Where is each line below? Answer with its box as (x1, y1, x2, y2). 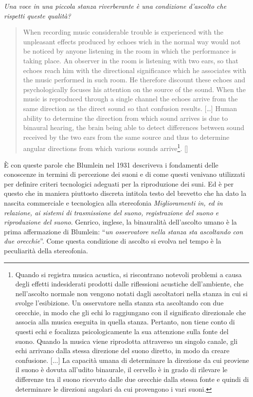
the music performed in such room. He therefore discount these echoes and (23, 75, 246, 85)
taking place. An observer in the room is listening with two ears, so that (23, 55, 238, 65)
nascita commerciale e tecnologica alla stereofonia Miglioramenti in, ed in (4, 197, 223, 208)
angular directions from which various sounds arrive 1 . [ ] (23, 142, 188, 153)
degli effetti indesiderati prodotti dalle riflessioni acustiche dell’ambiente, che (15, 279, 244, 289)
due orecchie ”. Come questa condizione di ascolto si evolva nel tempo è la (4, 236, 221, 246)
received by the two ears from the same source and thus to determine (23, 132, 230, 142)
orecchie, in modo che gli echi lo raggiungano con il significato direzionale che (15, 307, 246, 317)
